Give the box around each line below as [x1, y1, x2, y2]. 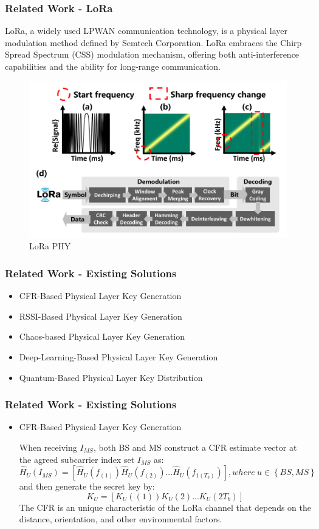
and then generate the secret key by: [19, 480, 155, 493]
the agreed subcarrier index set [19, 453, 135, 465]
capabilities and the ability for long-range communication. [5, 60, 221, 72]
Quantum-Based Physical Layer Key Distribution [19, 371, 203, 383]
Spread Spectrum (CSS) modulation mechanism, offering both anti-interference [5, 48, 300, 61]
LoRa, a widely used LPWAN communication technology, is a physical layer [5, 24, 287, 37]
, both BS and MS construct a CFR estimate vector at [93, 440, 297, 453]
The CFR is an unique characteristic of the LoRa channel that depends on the [19, 500, 311, 513]
